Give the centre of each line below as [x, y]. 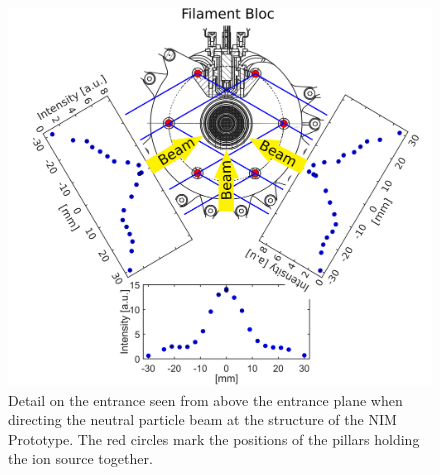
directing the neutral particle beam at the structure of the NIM [202, 419]
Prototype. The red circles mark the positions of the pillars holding [214, 438]
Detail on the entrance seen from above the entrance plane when [205, 399]
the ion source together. [80, 458]
